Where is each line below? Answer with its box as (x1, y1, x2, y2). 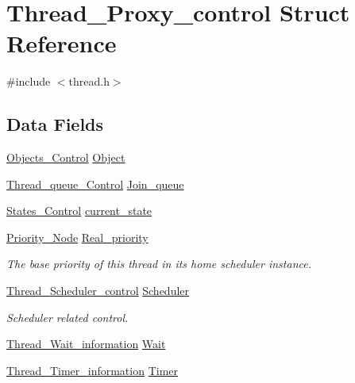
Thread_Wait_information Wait (6, 335, 166, 352)
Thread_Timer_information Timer (6, 362, 179, 378)
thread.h (68, 73, 110, 90)
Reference (6, 27, 117, 59)
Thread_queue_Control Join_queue (6, 175, 184, 192)
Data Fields (6, 112, 104, 136)
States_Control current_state (6, 202, 152, 219)
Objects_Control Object (6, 149, 125, 166)
